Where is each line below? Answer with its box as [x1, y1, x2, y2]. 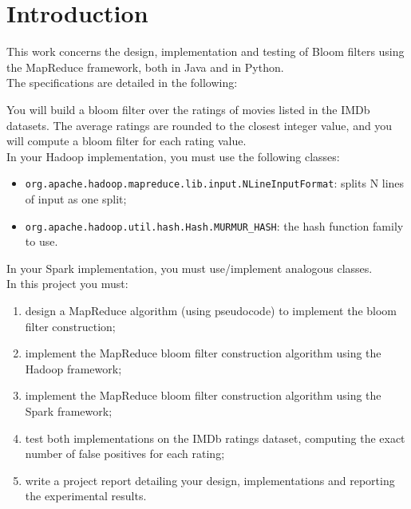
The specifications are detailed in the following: [6, 74, 238, 91]
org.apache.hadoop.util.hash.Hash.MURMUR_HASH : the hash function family [25, 217, 404, 234]
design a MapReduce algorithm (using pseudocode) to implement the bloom [25, 302, 397, 318]
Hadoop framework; [25, 360, 122, 377]
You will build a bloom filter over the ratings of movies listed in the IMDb [6, 101, 370, 117]
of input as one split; [25, 190, 127, 207]
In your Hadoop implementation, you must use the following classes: [6, 148, 340, 164]
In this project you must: [6, 275, 128, 292]
